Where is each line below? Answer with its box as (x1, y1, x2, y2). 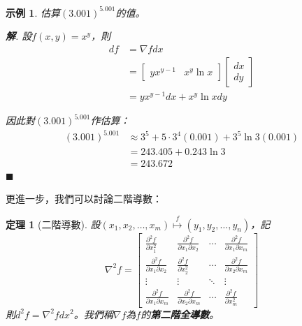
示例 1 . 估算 (6, 5, 60, 20)
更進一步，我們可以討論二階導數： (6, 191, 162, 206)
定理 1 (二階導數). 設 (6, 216, 101, 231)
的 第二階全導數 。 (141, 306, 220, 321)
